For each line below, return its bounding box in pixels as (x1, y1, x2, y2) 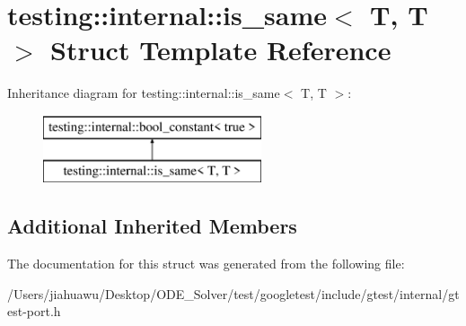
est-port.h (7, 302, 61, 321)
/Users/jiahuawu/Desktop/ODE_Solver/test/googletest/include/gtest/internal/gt (7, 284, 460, 303)
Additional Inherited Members (7, 212, 297, 240)
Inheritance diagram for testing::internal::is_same (7, 84, 280, 102)
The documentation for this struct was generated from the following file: (7, 254, 405, 273)
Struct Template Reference (50, 31, 391, 68)
